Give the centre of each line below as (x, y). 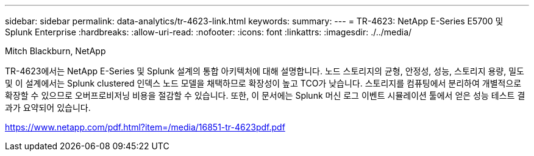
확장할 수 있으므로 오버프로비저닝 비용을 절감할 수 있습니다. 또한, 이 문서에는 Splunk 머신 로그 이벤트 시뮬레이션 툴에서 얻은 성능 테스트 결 (265, 95)
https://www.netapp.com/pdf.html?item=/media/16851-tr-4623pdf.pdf (145, 127)
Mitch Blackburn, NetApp (55, 51)
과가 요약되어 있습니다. (48, 108)
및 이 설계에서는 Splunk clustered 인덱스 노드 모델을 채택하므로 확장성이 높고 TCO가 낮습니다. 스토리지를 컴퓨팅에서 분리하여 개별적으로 (263, 83)
